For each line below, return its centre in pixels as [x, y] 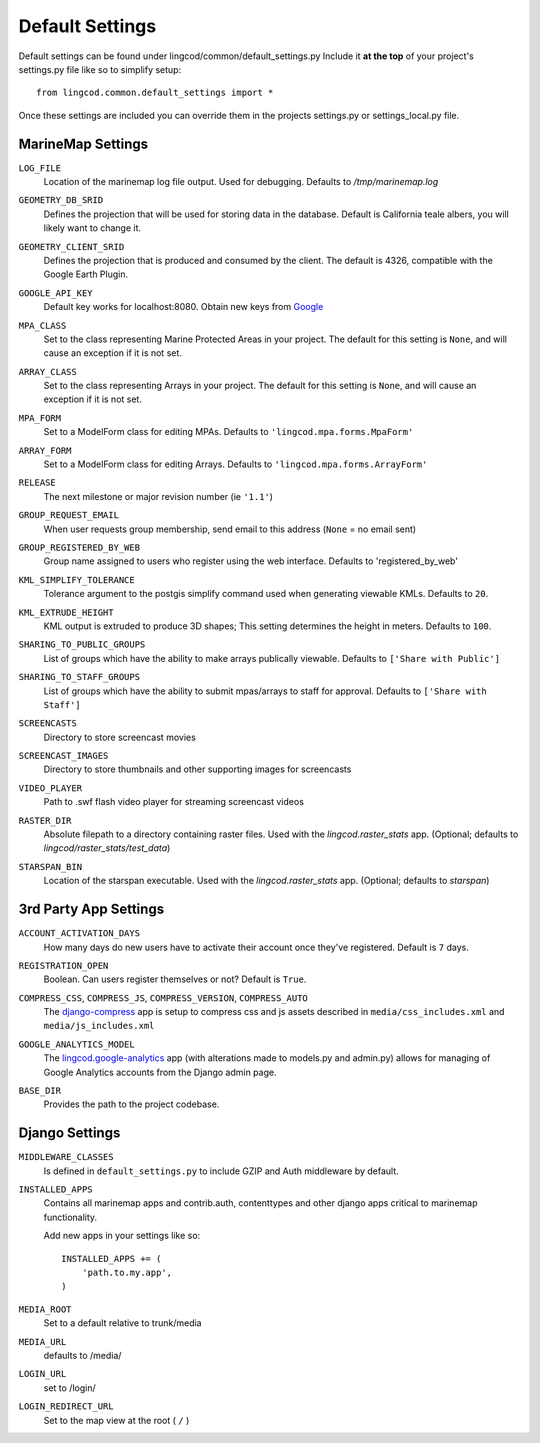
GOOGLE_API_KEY [56, 293]
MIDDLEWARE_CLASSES [66, 1157]
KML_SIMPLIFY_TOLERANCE [76, 579]
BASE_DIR [40, 1091]
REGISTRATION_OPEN [63, 965]
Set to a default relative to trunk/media [122, 1323]
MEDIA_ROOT [45, 1309]
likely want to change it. [92, 228]
